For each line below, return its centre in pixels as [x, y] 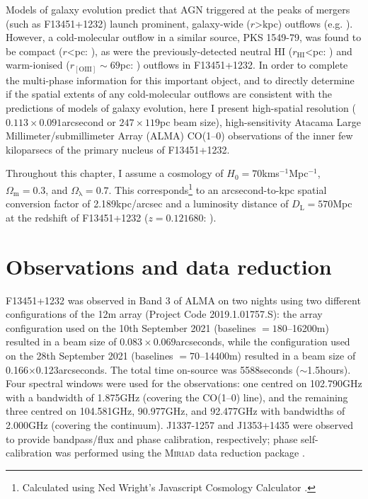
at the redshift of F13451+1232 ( [77, 217]
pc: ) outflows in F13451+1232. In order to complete [234, 65]
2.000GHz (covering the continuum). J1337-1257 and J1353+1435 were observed [180, 424]
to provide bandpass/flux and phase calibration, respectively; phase [152, 438]
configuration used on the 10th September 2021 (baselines [131, 327]
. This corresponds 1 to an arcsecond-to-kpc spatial [218, 189]
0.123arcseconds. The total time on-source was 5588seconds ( [168, 369]
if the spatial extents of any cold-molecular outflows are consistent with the [169, 94]
